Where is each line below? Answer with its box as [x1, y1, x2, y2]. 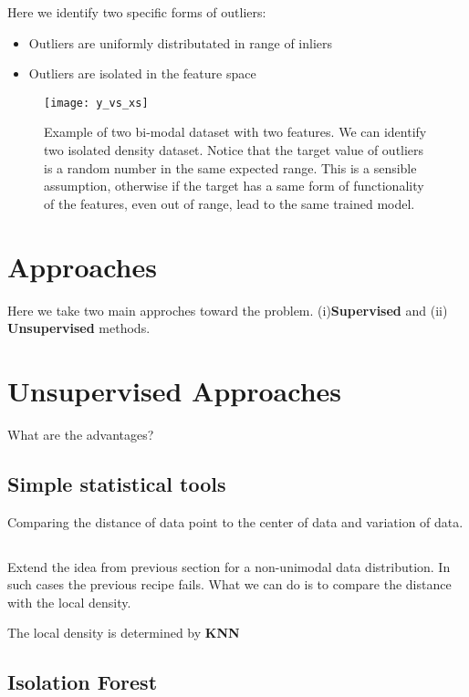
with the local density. [7, 592, 131, 611]
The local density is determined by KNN [7, 623, 240, 642]
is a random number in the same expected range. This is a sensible [44, 158, 417, 177]
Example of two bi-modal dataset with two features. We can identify [44, 122, 427, 141]
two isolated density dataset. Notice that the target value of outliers [44, 140, 424, 160]
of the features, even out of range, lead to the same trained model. [44, 193, 415, 213]
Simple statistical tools [7, 469, 226, 497]
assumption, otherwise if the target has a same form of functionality [44, 176, 424, 195]
